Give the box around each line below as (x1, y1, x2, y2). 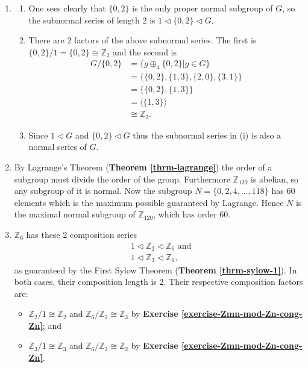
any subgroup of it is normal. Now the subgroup (14, 184, 192, 197)
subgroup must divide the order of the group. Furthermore (14, 172, 230, 185)
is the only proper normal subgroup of (132, 2, 273, 14)
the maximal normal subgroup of (14, 208, 136, 220)
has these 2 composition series (26, 228, 137, 240)
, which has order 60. (153, 208, 231, 220)
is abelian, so (251, 172, 299, 185)
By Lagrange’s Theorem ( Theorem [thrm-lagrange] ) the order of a (14, 160, 272, 173)
